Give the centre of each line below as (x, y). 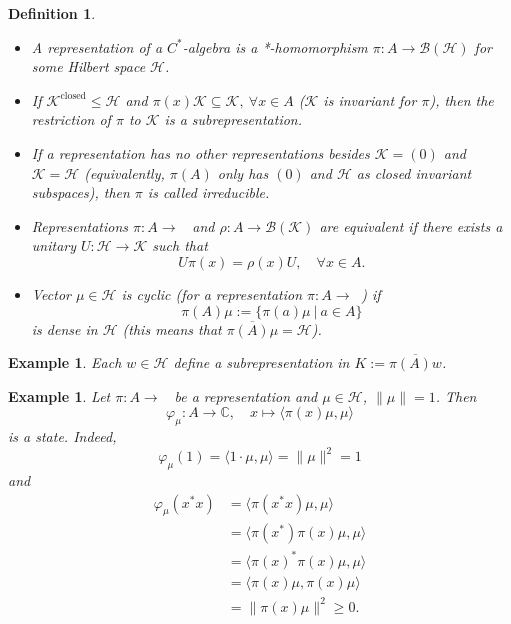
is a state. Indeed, (62, 436)
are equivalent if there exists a (411, 225)
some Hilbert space (88, 66)
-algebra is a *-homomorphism (275, 46)
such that (180, 245)
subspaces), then (80, 192)
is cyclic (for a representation (212, 293)
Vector (51, 293)
